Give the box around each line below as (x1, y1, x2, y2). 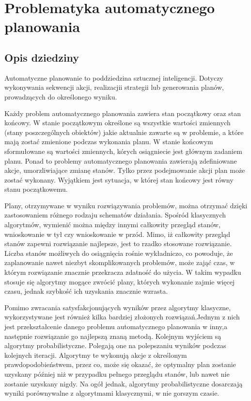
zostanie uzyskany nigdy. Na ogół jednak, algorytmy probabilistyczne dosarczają (4, 378, 243, 388)
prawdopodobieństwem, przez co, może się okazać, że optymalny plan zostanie (4, 359, 236, 369)
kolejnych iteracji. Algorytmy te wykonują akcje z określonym (4, 350, 187, 360)
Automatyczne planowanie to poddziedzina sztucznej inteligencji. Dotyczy (4, 72, 223, 83)
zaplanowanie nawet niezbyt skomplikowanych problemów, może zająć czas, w (4, 257, 235, 267)
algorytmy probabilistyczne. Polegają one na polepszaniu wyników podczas (4, 340, 226, 351)
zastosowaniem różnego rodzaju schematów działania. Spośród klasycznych (4, 210, 226, 220)
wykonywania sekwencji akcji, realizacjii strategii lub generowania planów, (4, 82, 224, 92)
